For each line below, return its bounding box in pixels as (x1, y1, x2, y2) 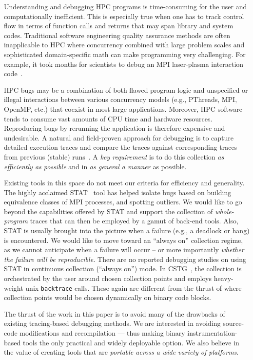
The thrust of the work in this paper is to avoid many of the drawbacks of (4, 308, 225, 319)
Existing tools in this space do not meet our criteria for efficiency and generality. (4, 178, 245, 188)
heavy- (214, 273, 234, 283)
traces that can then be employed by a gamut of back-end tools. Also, (30, 216, 238, 226)
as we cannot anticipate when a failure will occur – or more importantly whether (4, 244, 244, 255)
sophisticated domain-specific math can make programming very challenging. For (4, 49, 246, 59)
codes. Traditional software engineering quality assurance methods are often (4, 30, 231, 40)
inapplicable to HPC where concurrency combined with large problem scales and (4, 40, 245, 50)
